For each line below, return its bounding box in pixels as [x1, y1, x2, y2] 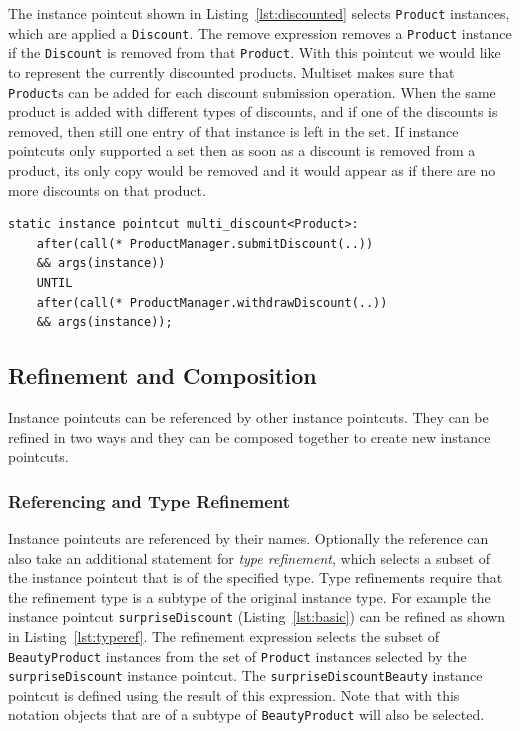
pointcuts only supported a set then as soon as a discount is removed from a [8, 140, 476, 161]
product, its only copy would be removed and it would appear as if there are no [8, 160, 496, 180]
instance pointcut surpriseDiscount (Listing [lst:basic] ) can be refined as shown [8, 606, 506, 627]
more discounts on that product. [8, 179, 206, 200]
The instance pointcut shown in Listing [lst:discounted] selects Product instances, [8, 3, 510, 23]
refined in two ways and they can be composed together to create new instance [8, 426, 491, 447]
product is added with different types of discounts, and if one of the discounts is [8, 101, 498, 122]
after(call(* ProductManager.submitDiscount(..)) [36, 236, 374, 251]
